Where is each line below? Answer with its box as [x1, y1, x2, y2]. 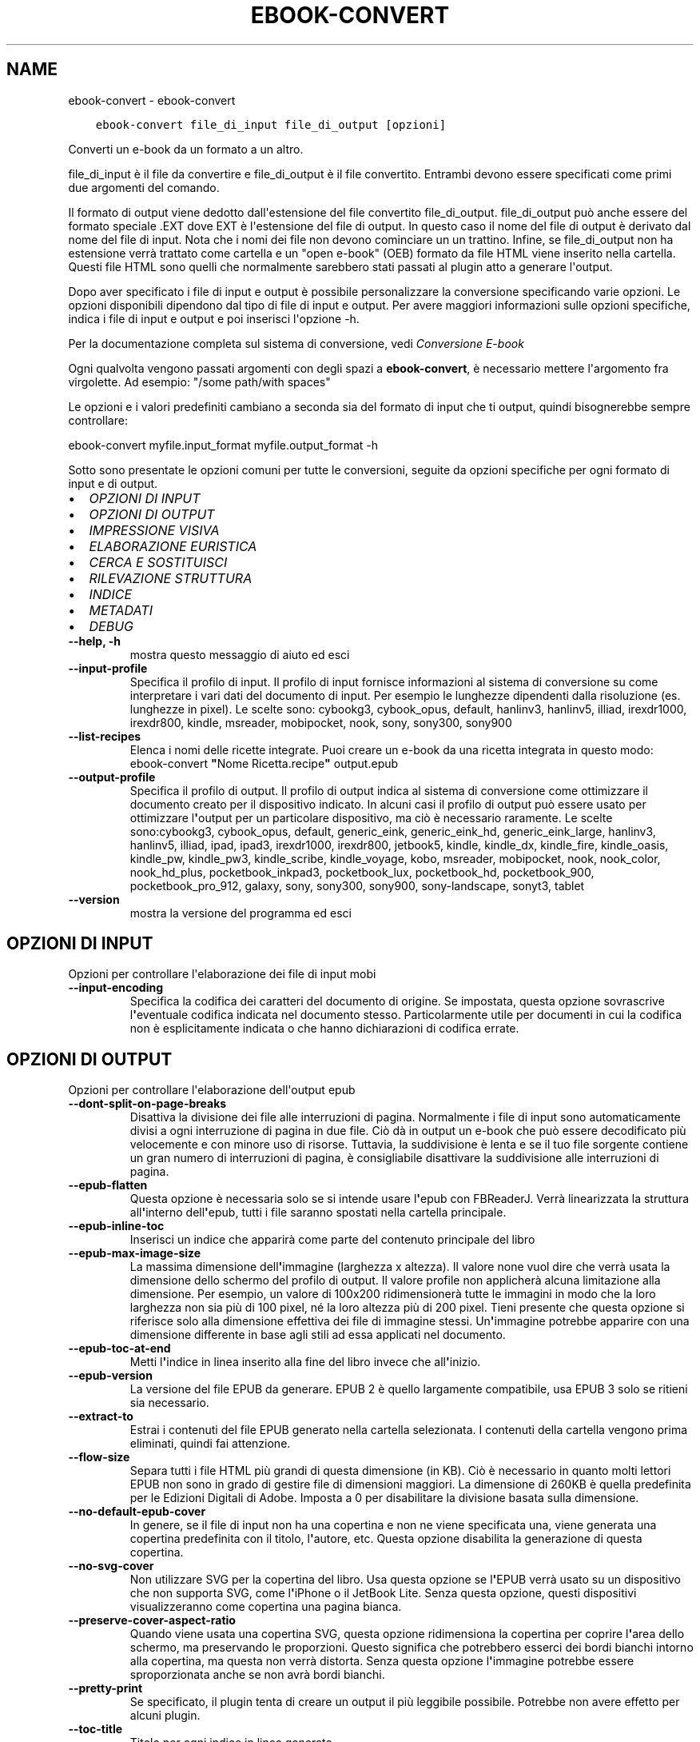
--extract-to [68, 1409, 133, 1424]
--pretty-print [68, 1681, 143, 1696]
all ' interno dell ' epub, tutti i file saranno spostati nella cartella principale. [129, 1205, 507, 1220]
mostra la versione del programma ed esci [129, 905, 352, 920]
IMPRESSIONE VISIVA [89, 521, 220, 538]
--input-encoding [68, 981, 164, 995]
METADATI [89, 601, 153, 618]
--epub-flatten [68, 1178, 148, 1193]
